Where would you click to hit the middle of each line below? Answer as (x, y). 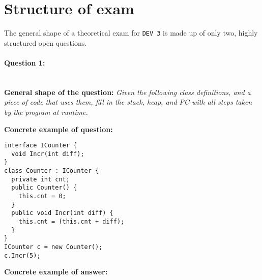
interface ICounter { (41, 146)
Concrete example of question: (59, 129)
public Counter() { (44, 188)
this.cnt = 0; (42, 196)
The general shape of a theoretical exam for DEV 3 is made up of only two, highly (131, 33)
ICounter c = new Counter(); (53, 247)
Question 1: (25, 62)
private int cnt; (40, 179)
